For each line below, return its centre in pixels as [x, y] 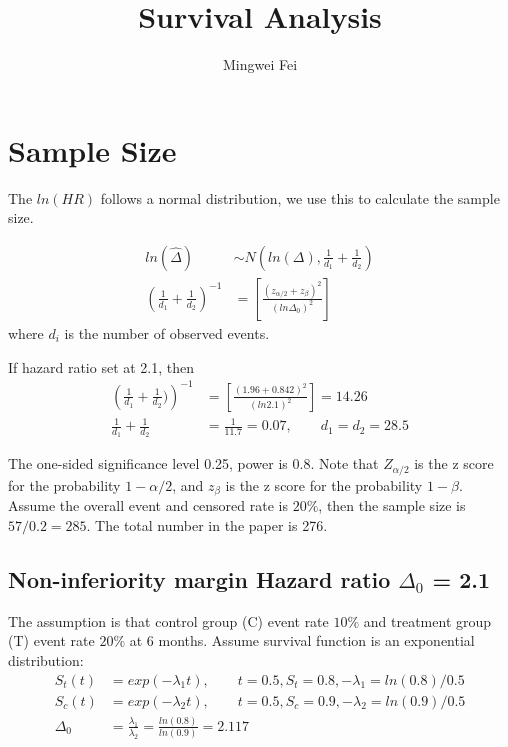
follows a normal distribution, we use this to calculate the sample [300, 197]
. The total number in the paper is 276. [207, 524]
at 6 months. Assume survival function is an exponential [302, 640]
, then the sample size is [392, 505]
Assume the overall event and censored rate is [148, 505]
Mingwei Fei [260, 64]
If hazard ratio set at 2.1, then [101, 366]
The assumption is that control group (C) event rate [168, 620]
